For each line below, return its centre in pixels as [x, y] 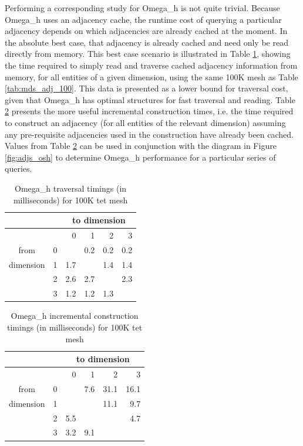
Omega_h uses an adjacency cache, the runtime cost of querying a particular [143, 19]
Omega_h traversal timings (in [71, 188]
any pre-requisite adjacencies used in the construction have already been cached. [149, 134]
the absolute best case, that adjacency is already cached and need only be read [147, 42]
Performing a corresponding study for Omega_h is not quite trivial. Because [142, 8]
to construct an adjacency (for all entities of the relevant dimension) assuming [145, 122]
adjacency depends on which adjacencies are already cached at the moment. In [146, 31]
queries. [18, 168]
